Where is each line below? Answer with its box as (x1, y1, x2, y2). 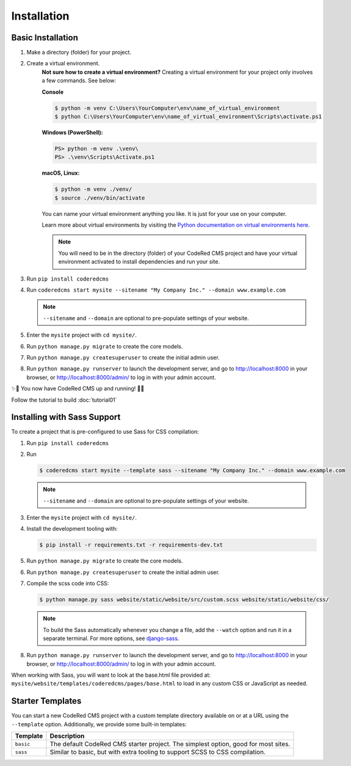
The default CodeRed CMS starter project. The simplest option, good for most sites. (49, 740, 291, 748)
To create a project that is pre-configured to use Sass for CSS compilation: (11, 428, 200, 435)
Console (42, 88, 64, 95)
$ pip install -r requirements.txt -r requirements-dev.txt (39, 542, 223, 548)
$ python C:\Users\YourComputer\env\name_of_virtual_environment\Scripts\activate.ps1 (54, 113, 322, 120)
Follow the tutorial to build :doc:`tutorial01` (11, 396, 117, 403)
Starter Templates (11, 696, 82, 706)
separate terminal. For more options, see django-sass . (43, 635, 179, 642)
